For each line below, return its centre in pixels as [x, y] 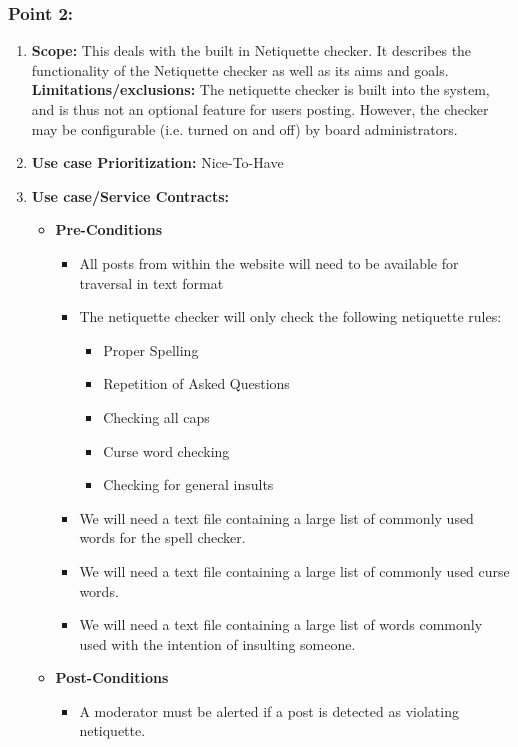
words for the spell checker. [162, 537]
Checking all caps [156, 416]
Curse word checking [166, 450]
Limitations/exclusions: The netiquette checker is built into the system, [260, 89]
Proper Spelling [151, 349]
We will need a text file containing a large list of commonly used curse [294, 570]
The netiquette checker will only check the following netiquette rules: [290, 316]
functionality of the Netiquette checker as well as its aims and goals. [240, 69]
